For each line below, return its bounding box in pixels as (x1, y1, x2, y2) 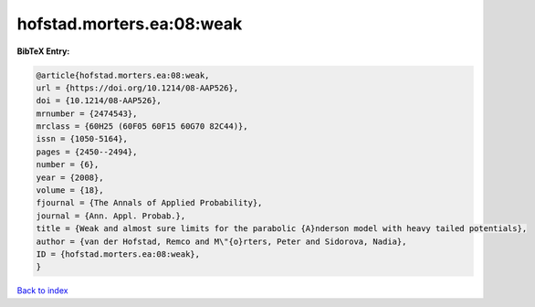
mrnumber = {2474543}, (36, 108, 138, 119)
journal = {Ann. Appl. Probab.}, (36, 210, 186, 221)
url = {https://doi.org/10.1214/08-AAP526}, (36, 82, 239, 93)
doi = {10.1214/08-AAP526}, (36, 96, 162, 106)
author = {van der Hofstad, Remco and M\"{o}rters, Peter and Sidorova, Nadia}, (36, 236, 407, 247)
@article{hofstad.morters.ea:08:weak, (36, 69, 210, 80)
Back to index (16, 285, 68, 296)
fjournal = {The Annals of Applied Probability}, (36, 197, 263, 208)
